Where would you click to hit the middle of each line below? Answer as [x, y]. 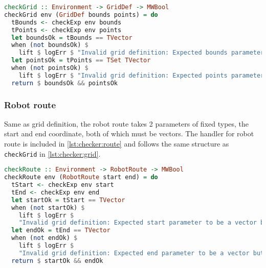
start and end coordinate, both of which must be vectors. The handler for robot [129, 133]
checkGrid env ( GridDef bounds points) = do [81, 15]
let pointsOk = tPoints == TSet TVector [81, 60]
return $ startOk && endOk [57, 261]
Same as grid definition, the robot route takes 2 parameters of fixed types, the [127, 123]
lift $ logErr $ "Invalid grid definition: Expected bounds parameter [141, 53]
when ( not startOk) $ [48, 208]
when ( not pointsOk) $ [50, 68]
